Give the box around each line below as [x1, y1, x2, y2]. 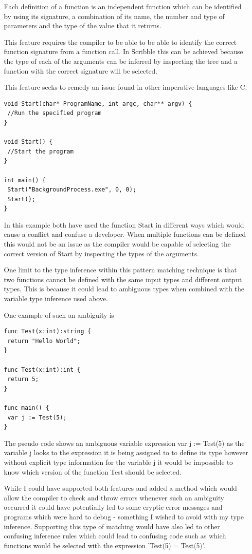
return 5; [7, 376, 39, 383]
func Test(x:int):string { [4, 328, 91, 335]
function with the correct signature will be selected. [4, 65, 158, 76]
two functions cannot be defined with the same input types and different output [4, 274, 242, 284]
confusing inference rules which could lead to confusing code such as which [4, 531, 226, 541]
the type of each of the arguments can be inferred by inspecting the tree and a [4, 56, 238, 66]
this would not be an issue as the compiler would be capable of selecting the [4, 239, 231, 249]
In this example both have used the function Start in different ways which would [4, 219, 244, 229]
